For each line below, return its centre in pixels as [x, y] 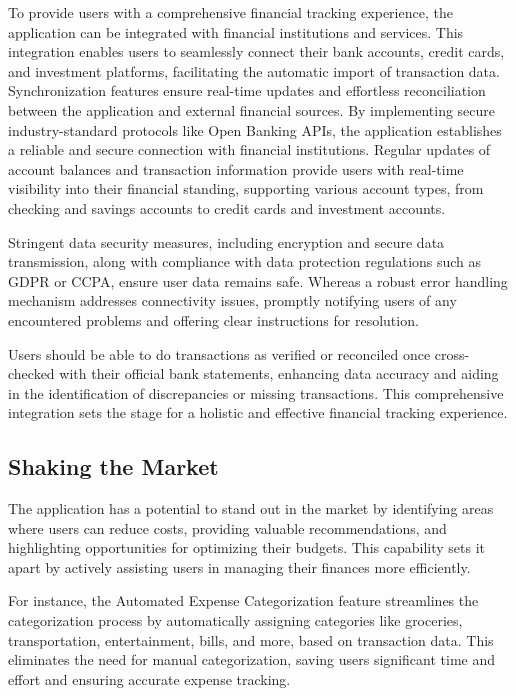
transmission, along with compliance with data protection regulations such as [245, 261]
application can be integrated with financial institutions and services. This [236, 31]
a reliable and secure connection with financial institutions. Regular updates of [249, 149]
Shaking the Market [113, 466]
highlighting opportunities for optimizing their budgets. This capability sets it [246, 547]
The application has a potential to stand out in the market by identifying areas [251, 508]
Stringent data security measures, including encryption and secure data [226, 241]
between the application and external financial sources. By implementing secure [252, 109]
